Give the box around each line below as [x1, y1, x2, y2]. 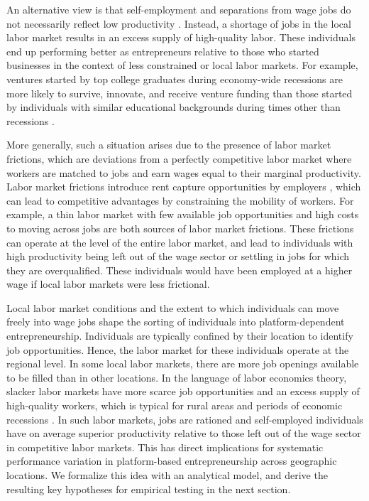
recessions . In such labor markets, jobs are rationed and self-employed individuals [6, 411, 363, 426]
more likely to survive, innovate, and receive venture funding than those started [6, 85, 353, 100]
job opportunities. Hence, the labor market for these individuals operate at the [6, 342, 349, 357]
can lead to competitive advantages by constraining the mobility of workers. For [6, 193, 354, 208]
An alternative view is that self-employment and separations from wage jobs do [6, 2, 351, 16]
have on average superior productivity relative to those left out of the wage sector [6, 426, 361, 441]
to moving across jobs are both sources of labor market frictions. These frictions [6, 220, 354, 235]
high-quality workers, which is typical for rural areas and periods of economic [6, 398, 343, 413]
